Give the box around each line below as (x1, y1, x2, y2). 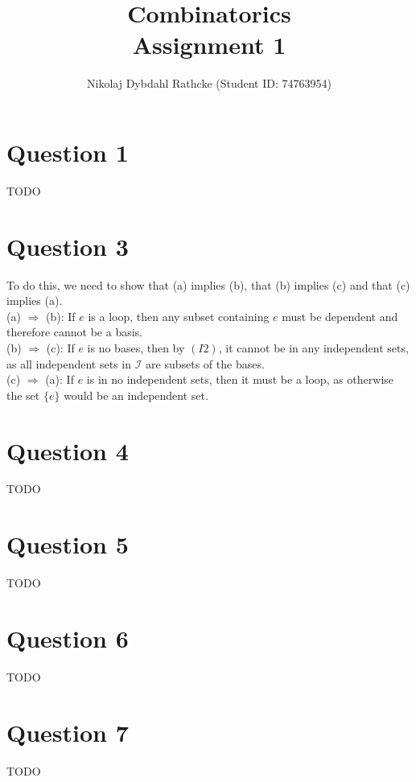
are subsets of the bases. (146, 355, 265, 372)
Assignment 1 (132, 28, 286, 61)
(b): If (45, 307, 76, 324)
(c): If (46, 339, 75, 356)
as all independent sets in (6, 355, 132, 372)
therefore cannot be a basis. (6, 323, 143, 340)
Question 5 (6, 528, 129, 561)
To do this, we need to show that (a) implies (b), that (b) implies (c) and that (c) (6, 276, 410, 293)
